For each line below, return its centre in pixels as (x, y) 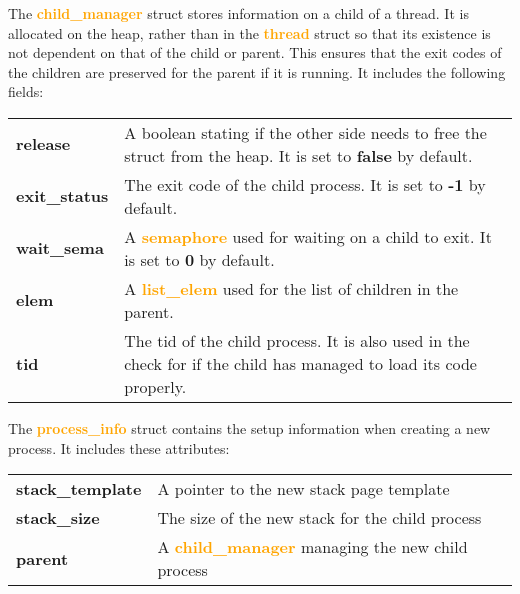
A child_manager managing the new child (312, 547)
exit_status (62, 196)
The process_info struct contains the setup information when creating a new (249, 427)
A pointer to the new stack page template (303, 489)
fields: (26, 91)
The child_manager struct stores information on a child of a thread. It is (238, 13)
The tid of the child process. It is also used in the (297, 340)
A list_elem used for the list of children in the (291, 288)
